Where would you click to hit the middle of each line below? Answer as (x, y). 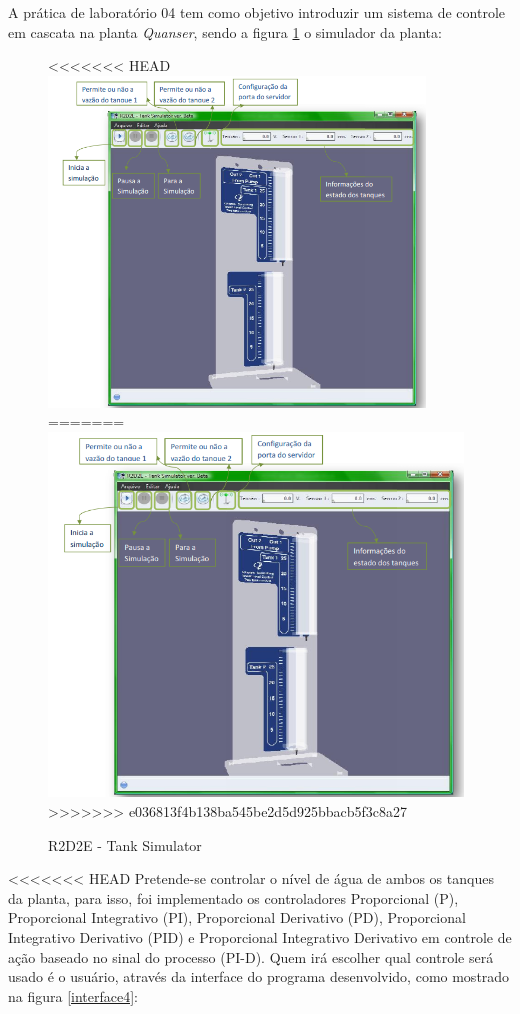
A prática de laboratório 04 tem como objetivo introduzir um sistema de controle (256, 12)
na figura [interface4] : (73, 995)
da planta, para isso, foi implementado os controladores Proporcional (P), (233, 897)
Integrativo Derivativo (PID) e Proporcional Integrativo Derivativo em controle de (260, 936)
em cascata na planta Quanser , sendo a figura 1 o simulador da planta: (225, 31)
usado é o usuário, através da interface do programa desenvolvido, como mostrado (259, 976)
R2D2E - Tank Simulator (125, 844)
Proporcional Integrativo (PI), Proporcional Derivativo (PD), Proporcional (237, 917)
